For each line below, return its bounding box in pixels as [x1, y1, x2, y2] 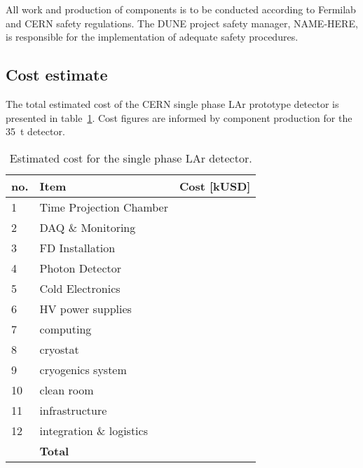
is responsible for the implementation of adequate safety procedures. [6, 29, 299, 44]
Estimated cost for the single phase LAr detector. [9, 149, 252, 166]
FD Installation [39, 239, 116, 256]
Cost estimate [6, 64, 108, 85]
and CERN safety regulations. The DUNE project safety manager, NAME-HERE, [6, 15, 358, 30]
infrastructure [39, 401, 107, 418]
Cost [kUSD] [179, 177, 251, 194]
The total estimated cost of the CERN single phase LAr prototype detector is [6, 96, 339, 111]
